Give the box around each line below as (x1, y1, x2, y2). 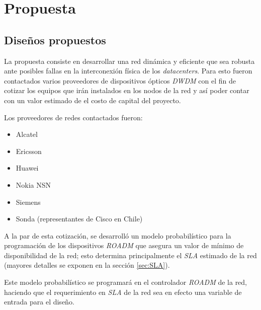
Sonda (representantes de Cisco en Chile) (16, 213, 143, 224)
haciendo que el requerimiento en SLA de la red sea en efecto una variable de (4, 286, 242, 297)
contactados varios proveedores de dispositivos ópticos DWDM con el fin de (4, 75, 236, 86)
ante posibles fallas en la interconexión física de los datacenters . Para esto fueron (4, 65, 252, 76)
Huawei (16, 163, 39, 173)
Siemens (16, 196, 41, 207)
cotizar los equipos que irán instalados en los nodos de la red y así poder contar (4, 85, 249, 96)
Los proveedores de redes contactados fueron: (4, 112, 143, 122)
